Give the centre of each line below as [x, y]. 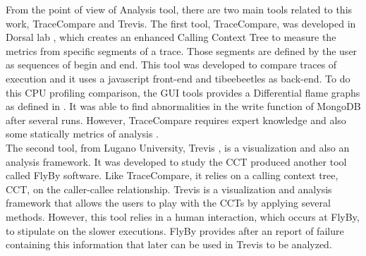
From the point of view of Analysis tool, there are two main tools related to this [179, 9]
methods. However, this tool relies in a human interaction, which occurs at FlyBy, [183, 216]
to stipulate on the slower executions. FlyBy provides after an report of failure [175, 230]
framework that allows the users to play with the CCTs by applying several [168, 203]
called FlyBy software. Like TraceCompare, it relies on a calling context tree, [172, 175]
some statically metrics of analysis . [83, 134]
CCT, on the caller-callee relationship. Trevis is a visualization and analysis [169, 189]
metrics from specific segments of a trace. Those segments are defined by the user [182, 50]
